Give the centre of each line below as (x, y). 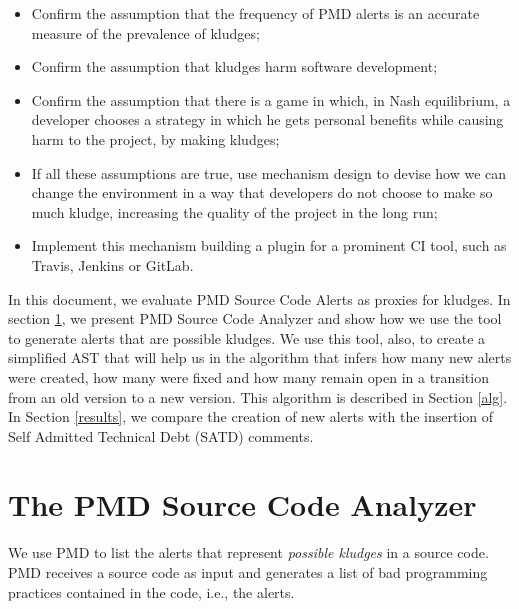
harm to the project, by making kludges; (155, 138)
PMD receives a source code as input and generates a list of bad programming (248, 572)
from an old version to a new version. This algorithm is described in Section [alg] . (258, 396)
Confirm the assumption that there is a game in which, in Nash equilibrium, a (271, 99)
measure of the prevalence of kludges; (145, 32)
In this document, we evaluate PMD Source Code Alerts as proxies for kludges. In (259, 298)
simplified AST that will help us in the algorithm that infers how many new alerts (260, 357)
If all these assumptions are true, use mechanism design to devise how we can (269, 172)
